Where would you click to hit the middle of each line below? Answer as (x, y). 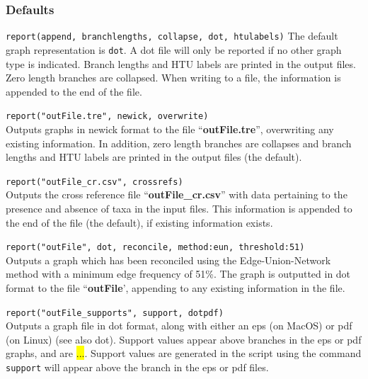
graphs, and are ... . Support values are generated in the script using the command (184, 353)
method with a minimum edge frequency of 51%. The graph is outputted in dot (178, 274)
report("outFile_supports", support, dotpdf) (115, 313)
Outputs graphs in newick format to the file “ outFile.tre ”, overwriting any (170, 129)
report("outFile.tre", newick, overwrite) (107, 117)
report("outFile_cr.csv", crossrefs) (94, 182)
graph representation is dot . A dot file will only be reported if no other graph (174, 49)
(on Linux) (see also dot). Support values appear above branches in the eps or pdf (184, 339)
